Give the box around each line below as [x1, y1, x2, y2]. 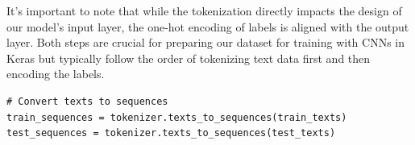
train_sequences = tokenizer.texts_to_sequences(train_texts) [6, 111, 347, 123]
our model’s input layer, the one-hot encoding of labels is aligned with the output [6, 18, 409, 35]
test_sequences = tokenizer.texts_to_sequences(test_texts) [6, 127, 336, 139]
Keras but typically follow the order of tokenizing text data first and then [6, 49, 371, 66]
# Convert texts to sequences [6, 95, 168, 107]
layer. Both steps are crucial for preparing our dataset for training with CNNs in [6, 34, 405, 51]
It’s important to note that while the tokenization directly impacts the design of [6, 2, 402, 19]
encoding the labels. [6, 65, 105, 82]
